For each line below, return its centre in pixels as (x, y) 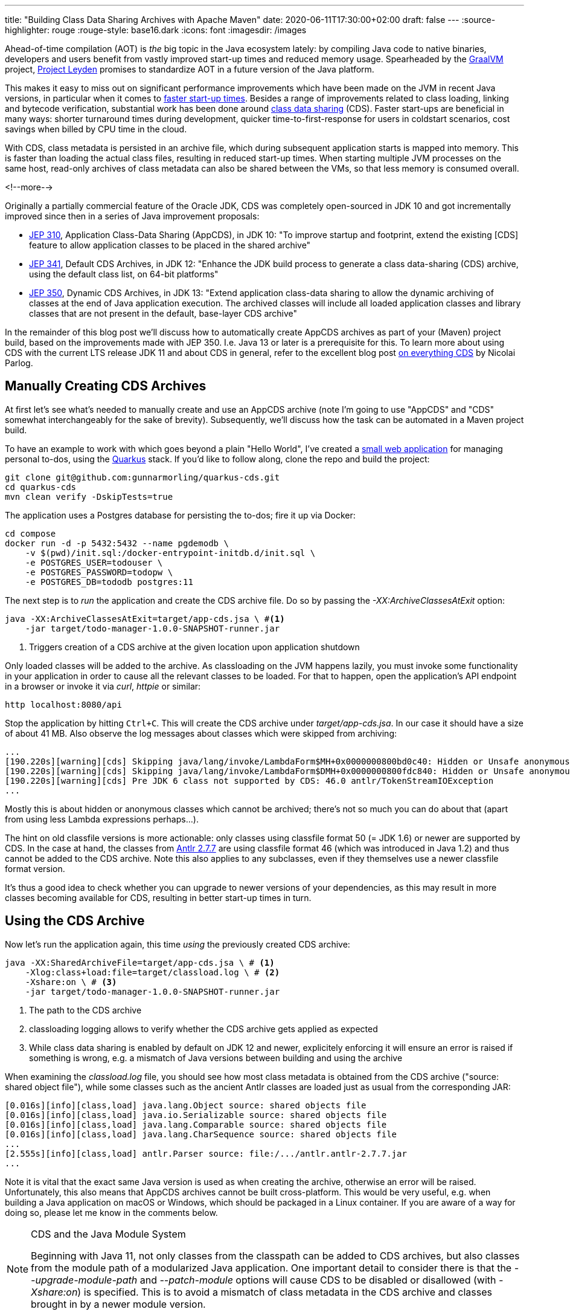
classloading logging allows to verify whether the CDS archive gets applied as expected (203, 1029)
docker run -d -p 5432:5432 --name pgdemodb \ (117, 543)
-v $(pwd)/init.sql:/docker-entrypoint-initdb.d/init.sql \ (170, 553)
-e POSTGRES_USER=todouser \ (94, 562)
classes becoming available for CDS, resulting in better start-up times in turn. (158, 897)
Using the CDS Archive (75, 921)
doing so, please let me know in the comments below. (111, 1212)
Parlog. (19, 363)
